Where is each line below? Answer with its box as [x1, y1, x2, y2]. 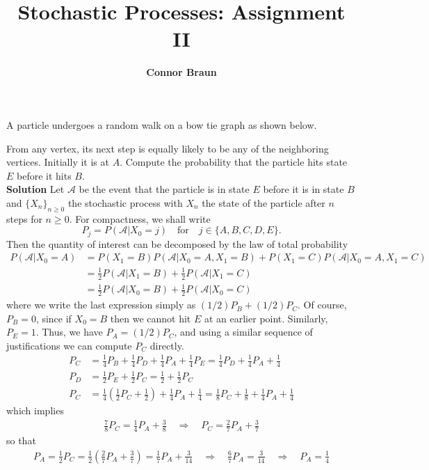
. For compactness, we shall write [69, 211, 211, 226]
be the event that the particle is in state [79, 182, 250, 196]
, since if [35, 311, 72, 325]
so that [6, 433, 36, 448]
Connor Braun [146, 65, 217, 79]
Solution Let [6, 182, 65, 196]
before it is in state [263, 182, 344, 196]
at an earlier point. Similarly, [204, 311, 328, 325]
